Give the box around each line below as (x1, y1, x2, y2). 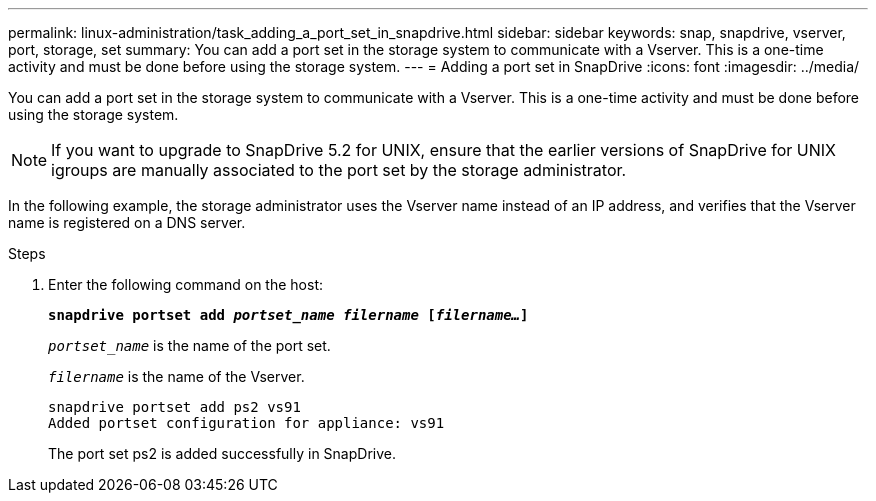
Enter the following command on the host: (48, 276, 323, 293)
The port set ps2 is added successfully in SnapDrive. (48, 445, 396, 462)
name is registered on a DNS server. (8, 214, 246, 231)
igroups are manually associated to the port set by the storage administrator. (51, 160, 627, 180)
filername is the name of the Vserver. (48, 368, 305, 385)
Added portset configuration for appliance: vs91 (48, 415, 445, 431)
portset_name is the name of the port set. (48, 337, 331, 354)
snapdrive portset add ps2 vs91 (48, 399, 301, 415)
